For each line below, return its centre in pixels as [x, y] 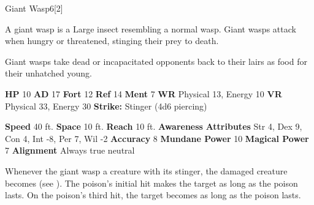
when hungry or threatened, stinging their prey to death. [112, 41]
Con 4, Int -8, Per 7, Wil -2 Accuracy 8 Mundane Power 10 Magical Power [157, 138]
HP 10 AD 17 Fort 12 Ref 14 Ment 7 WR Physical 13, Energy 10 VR [144, 93]
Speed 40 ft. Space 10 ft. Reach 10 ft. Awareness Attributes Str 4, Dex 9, [154, 126]
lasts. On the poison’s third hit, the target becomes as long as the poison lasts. [153, 195]
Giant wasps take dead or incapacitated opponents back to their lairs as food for [156, 61]
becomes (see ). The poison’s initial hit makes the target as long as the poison [151, 183]
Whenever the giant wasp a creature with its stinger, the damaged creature [146, 170]
